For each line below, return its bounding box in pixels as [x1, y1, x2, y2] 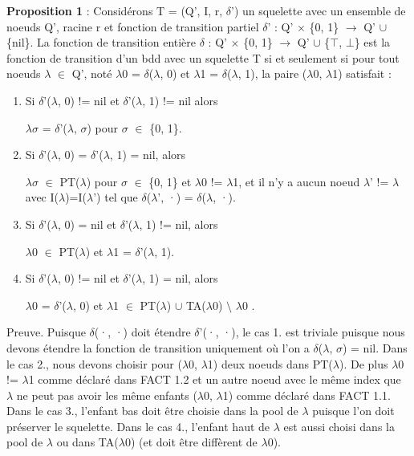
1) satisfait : [332, 65, 392, 82]
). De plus [339, 355, 388, 372]
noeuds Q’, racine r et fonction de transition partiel [6, 18, 259, 35]
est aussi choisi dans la [283, 417, 395, 434]
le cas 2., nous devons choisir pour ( [6, 355, 182, 372]
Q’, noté [71, 65, 112, 82]
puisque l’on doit [312, 402, 395, 419]
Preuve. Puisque [6, 324, 86, 340]
